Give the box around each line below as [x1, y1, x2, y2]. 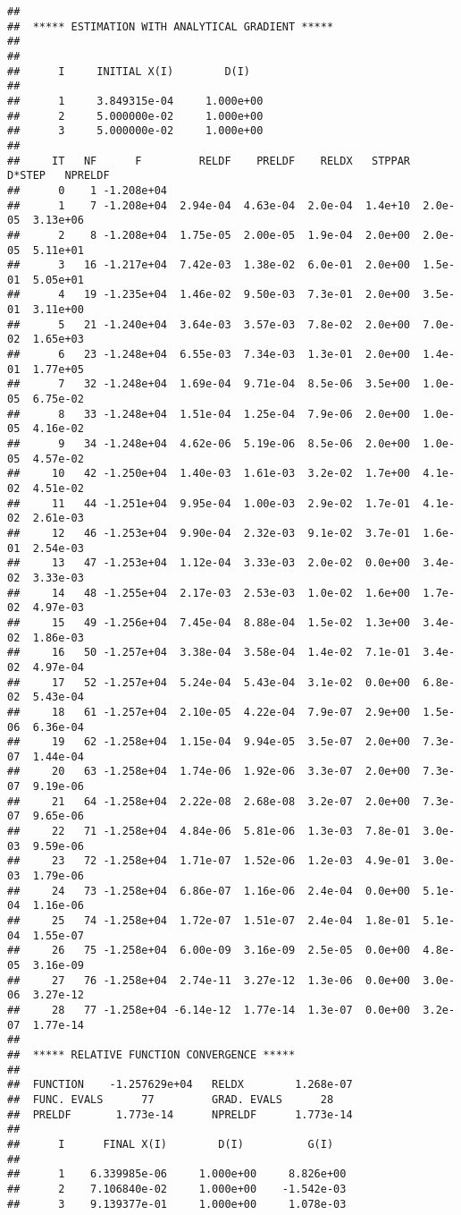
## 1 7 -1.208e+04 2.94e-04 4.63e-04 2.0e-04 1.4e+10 [7, 199, 411, 212]
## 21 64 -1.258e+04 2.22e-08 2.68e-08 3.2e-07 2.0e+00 [7, 794, 411, 808]
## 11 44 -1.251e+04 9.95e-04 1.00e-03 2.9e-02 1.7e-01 [7, 497, 411, 510]
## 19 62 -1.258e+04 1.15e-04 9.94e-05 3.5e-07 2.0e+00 [7, 735, 411, 749]
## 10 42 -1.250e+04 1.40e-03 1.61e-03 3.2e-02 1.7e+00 [7, 467, 411, 480]
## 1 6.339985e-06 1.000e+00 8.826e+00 [7, 1168, 347, 1181]
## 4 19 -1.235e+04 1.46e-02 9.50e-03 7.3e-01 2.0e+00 [7, 288, 411, 302]
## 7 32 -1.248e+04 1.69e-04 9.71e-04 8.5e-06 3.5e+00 [7, 378, 411, 391]
